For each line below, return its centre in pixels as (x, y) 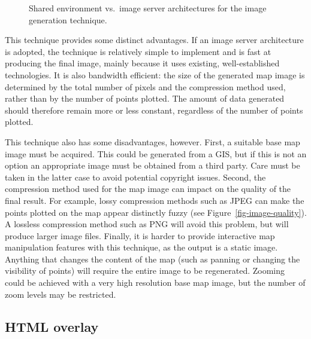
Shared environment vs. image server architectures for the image (148, 8)
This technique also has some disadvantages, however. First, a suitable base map (153, 141)
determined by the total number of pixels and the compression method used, (145, 86)
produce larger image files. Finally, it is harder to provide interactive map (140, 235)
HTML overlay (52, 326)
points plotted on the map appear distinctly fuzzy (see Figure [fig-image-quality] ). (156, 212)
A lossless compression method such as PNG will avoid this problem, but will (147, 224)
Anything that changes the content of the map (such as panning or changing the (153, 259)
